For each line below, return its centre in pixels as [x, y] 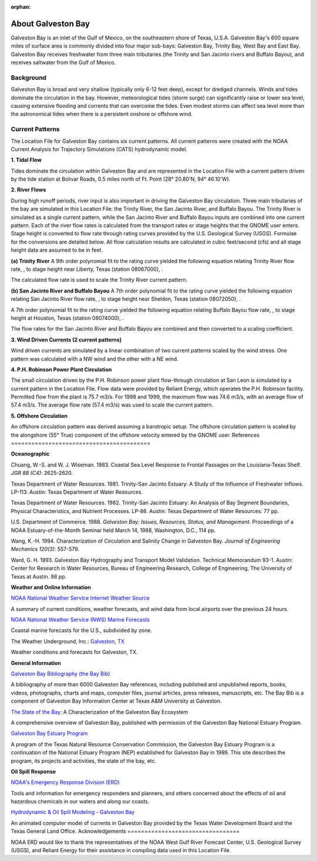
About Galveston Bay [50, 24]
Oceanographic [30, 454]
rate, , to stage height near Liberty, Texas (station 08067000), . [87, 269]
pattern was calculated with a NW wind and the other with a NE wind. [95, 358]
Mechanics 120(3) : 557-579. [45, 549]
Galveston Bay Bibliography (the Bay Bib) [60, 674]
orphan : [21, 7]
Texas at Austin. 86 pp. [39, 576]
